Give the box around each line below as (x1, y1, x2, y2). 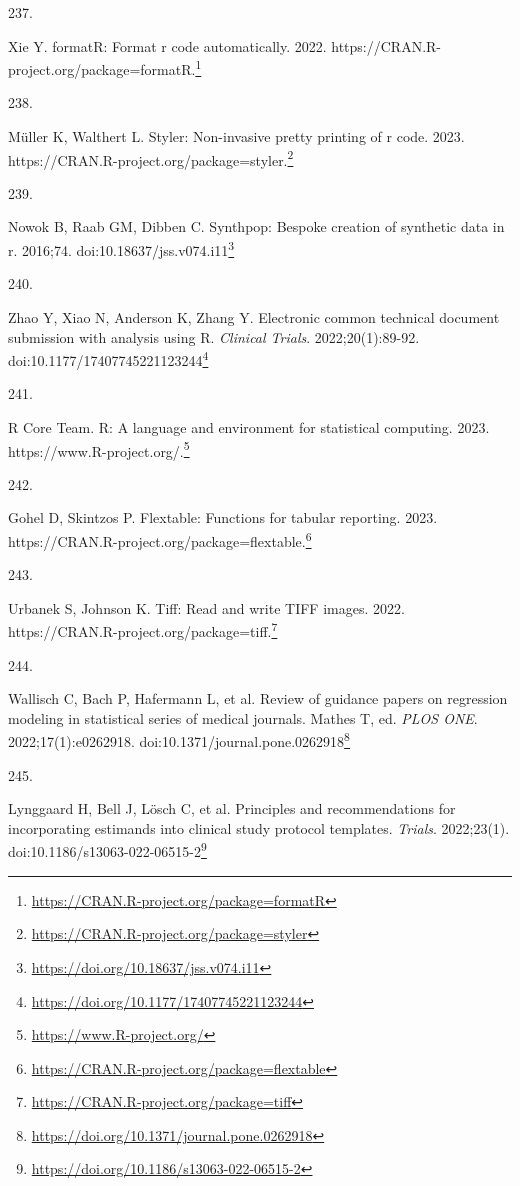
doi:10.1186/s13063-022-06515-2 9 (8, 838, 207, 862)
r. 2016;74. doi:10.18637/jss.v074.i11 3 (8, 237, 235, 260)
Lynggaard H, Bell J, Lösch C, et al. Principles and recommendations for (8, 798, 456, 819)
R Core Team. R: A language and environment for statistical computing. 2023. (8, 416, 490, 437)
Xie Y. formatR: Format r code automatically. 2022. (8, 35, 327, 56)
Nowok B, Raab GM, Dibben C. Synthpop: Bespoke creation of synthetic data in (8, 216, 505, 237)
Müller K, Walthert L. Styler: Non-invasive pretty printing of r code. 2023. (8, 126, 465, 147)
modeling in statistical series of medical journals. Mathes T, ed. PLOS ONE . (8, 707, 478, 728)
